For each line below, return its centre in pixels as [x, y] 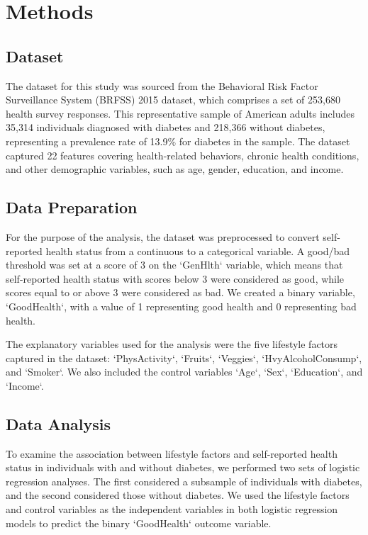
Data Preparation [72, 207]
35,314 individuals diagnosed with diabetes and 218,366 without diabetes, [166, 127]
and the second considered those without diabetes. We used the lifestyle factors [178, 495]
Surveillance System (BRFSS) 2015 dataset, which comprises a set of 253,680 [173, 100]
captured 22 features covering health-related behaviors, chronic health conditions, [183, 155]
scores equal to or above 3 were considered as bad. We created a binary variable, [180, 292]
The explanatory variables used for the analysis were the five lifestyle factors [172, 344]
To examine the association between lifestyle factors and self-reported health [172, 453]
